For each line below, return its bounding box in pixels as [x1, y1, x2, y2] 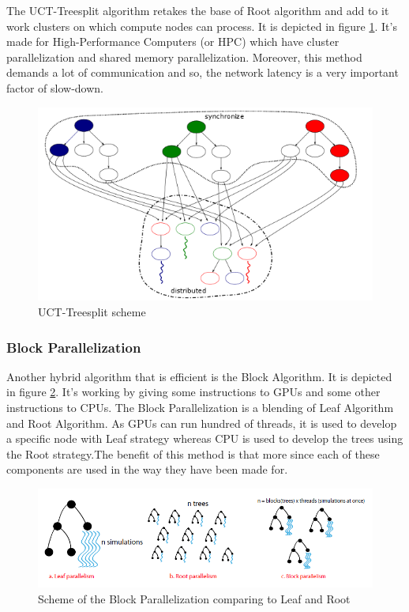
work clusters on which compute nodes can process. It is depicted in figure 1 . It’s [6, 17, 397, 34]
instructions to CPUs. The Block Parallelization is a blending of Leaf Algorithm [6, 399, 394, 416]
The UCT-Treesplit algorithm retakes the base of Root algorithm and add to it [6, 2, 389, 18]
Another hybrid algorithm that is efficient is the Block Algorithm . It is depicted [6, 368, 392, 384]
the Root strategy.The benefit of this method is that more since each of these [6, 445, 380, 462]
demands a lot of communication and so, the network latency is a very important [6, 64, 399, 81]
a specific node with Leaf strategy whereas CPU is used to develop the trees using [6, 430, 403, 447]
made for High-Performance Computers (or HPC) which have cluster [6, 33, 340, 50]
